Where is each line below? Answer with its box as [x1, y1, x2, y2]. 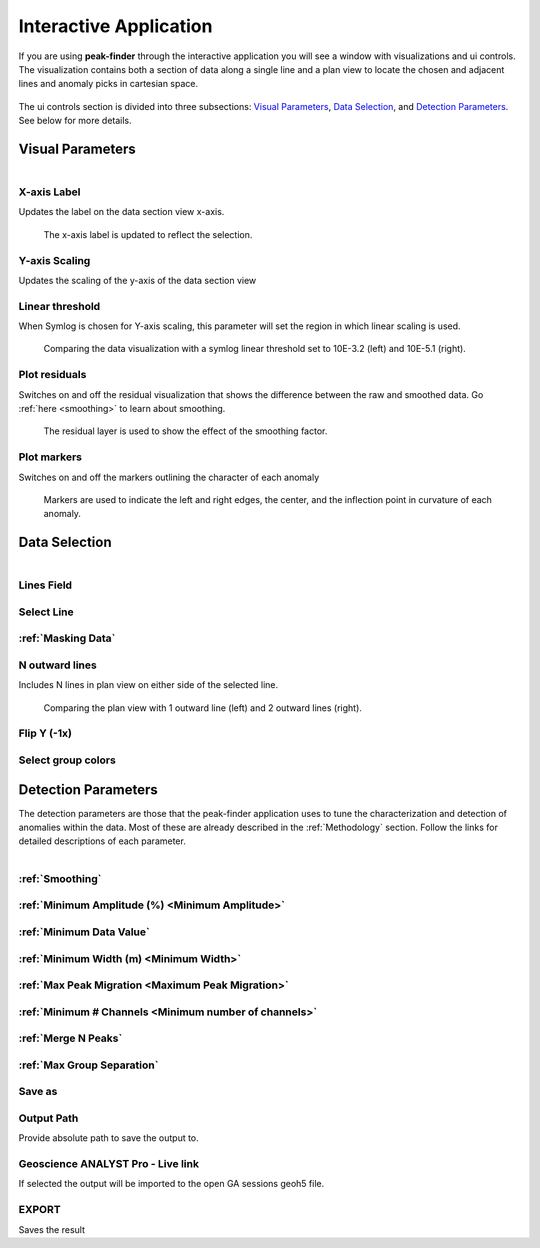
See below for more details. [18, 115, 132, 127]
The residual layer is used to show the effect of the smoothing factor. [43, 425, 328, 437]
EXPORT [18, 1203, 61, 1217]
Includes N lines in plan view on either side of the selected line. [18, 679, 279, 691]
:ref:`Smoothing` [18, 871, 102, 885]
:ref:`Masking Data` [18, 631, 116, 645]
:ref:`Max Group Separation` [18, 1058, 159, 1072]
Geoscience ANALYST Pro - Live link [18, 1157, 200, 1171]
